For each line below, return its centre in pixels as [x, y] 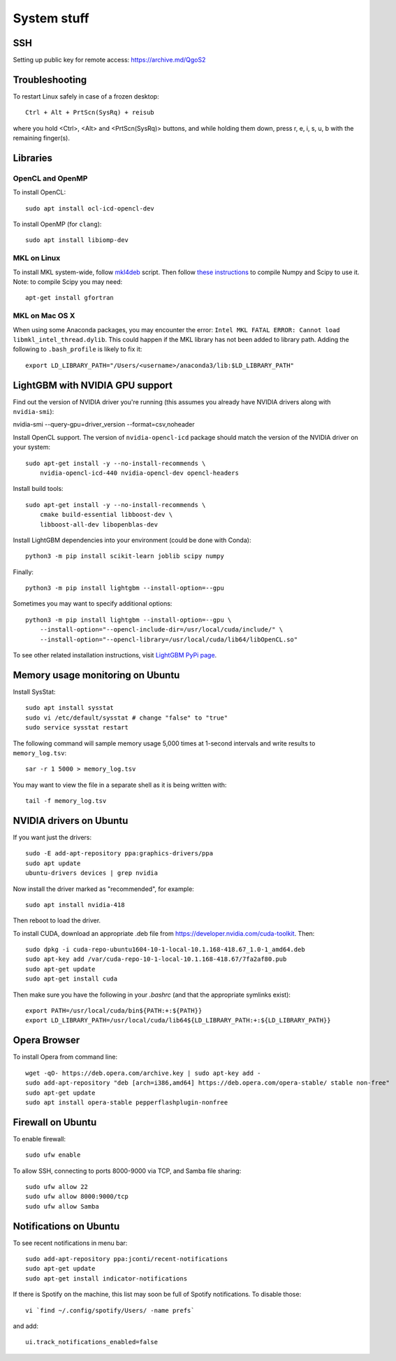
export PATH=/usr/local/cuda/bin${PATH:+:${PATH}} [114, 1011]
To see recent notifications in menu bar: [70, 1243]
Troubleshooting [50, 79]
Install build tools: [38, 489]
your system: [32, 447]
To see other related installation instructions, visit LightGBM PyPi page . [115, 655]
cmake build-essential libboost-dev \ [106, 515]
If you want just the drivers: [52, 837]
